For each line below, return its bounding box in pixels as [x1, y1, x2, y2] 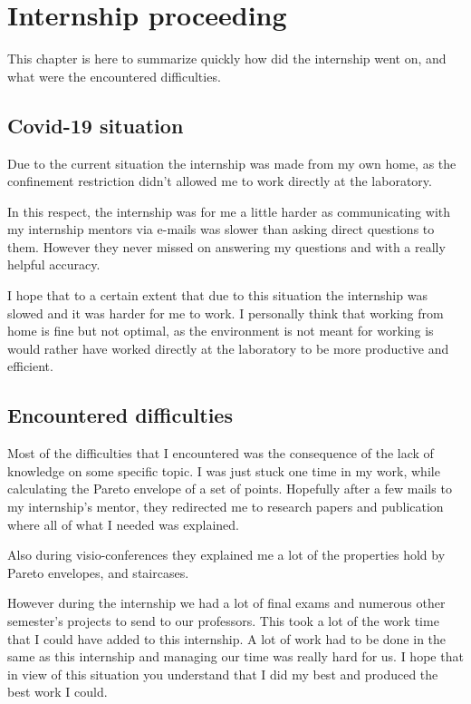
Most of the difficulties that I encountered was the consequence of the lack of [7, 444, 434, 463]
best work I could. [7, 682, 108, 701]
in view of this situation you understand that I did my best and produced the [7, 664, 438, 683]
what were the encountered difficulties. [7, 66, 221, 85]
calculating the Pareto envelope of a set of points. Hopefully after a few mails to [7, 479, 452, 498]
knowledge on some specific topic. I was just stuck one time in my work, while [7, 461, 440, 480]
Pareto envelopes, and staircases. [7, 562, 189, 582]
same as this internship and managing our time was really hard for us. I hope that [7, 647, 464, 666]
